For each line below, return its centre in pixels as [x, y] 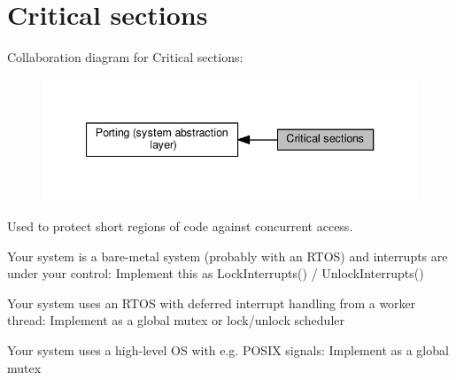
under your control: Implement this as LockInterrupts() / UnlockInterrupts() [216, 273]
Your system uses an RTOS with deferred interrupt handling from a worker [212, 302]
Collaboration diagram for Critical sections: [125, 57]
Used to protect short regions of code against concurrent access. [180, 226]
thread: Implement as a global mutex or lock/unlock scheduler [176, 320]
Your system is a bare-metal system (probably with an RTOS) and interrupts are [228, 256]
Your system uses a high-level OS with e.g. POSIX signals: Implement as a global [228, 350]
